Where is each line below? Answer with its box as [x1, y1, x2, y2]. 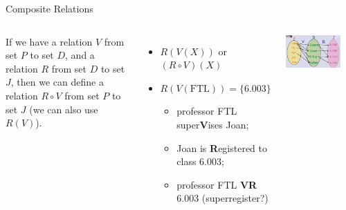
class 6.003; [176, 154, 224, 169]
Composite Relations [6, 1, 93, 15]
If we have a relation [6, 34, 93, 48]
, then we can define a [10, 75, 104, 89]
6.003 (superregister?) [176, 191, 268, 205]
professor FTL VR [176, 177, 257, 191]
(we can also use [29, 102, 98, 116]
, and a [65, 48, 95, 62]
